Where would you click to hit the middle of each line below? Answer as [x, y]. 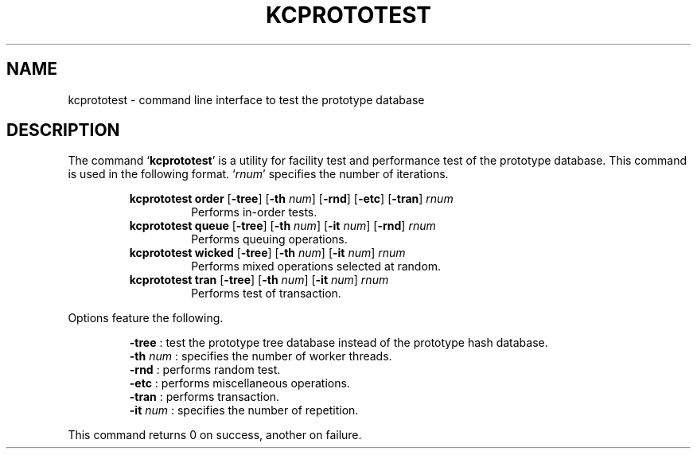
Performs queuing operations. [269, 239]
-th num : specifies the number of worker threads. [261, 356]
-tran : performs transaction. [204, 397]
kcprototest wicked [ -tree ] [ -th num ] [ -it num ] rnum [267, 253]
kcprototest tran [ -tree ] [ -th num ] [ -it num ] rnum [259, 280]
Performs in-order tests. [254, 212]
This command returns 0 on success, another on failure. [215, 435]
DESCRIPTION [63, 130]
